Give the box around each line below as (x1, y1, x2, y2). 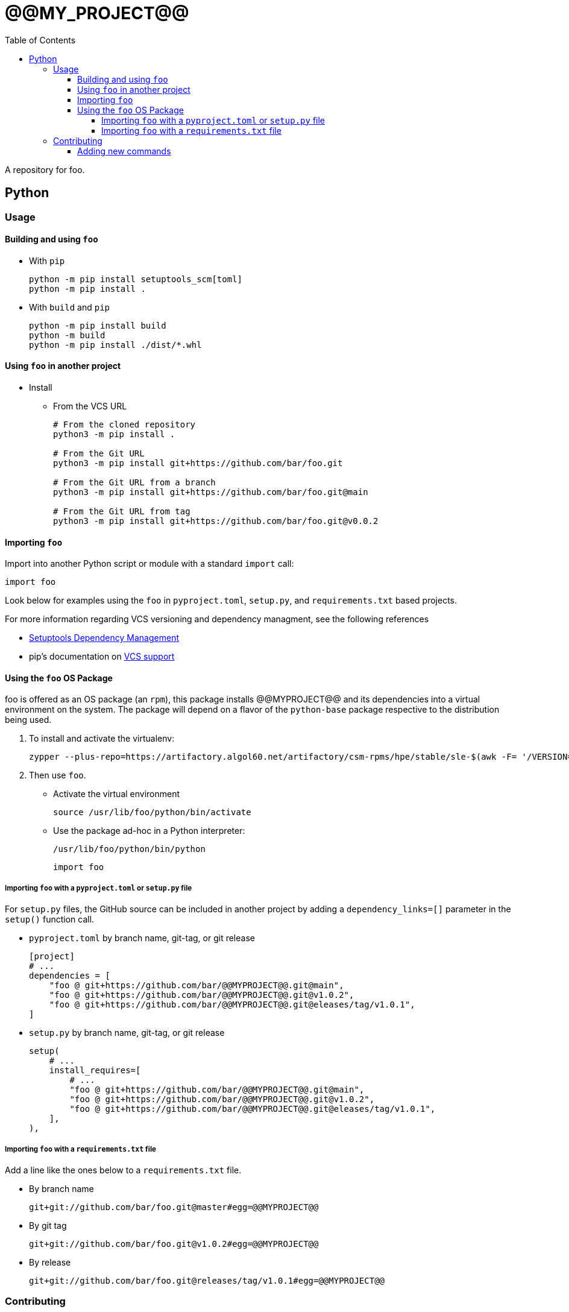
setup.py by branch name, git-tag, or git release (29, 1027, 225, 1038)
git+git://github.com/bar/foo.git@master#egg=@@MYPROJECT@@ (29, 1202, 319, 1213)
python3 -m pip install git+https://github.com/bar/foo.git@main (53, 487, 368, 497)
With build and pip (29, 301, 110, 312)
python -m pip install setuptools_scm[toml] (29, 274, 243, 284)
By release (29, 1257, 71, 1268)
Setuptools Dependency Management (29, 632, 179, 643)
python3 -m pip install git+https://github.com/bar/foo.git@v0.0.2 (53, 516, 379, 526)
